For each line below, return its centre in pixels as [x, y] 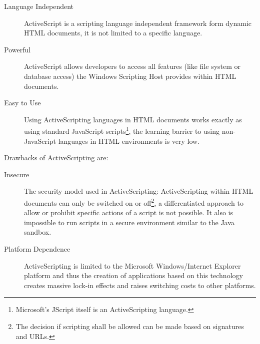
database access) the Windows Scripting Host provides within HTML [130, 76]
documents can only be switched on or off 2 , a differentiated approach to [134, 202]
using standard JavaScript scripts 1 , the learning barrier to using [122, 130]
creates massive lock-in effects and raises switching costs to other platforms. [140, 285]
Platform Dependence [37, 249]
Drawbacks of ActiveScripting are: [56, 158]
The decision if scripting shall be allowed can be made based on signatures [130, 326]
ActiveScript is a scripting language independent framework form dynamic [138, 23]
